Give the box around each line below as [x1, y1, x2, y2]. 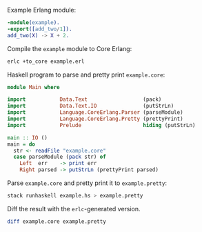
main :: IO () [7, 134, 48, 141]
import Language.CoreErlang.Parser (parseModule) [7, 109, 184, 116]
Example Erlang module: [7, 6, 77, 14]
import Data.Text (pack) [7, 96, 162, 103]
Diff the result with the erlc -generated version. [7, 204, 141, 213]
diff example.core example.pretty [7, 217, 107, 225]
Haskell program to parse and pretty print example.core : [7, 70, 165, 79]
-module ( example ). [7, 19, 60, 26]
